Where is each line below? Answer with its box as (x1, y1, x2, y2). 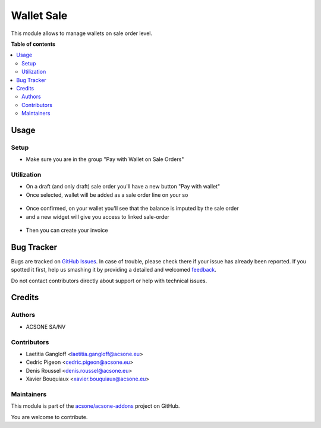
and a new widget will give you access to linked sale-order (26, 213, 169, 220)
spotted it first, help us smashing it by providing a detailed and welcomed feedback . (11, 266, 217, 273)
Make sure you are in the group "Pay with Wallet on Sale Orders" (26, 156, 184, 163)
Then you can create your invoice (26, 226, 108, 234)
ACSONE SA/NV (26, 323, 66, 330)
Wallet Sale (11, 9, 68, 22)
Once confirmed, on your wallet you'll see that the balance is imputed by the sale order (26, 205, 239, 212)
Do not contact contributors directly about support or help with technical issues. (11, 277, 207, 284)
